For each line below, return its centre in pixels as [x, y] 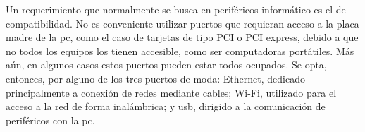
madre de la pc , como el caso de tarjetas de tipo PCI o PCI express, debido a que [182, 37]
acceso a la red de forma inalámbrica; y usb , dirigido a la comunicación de [166, 106]
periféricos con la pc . [50, 120]
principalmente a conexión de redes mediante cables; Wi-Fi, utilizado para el [171, 92]
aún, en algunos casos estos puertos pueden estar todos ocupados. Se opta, [166, 65]
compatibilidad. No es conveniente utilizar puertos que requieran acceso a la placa [182, 23]
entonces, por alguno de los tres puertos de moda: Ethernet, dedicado [155, 78]
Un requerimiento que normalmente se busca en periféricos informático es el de [176, 9]
